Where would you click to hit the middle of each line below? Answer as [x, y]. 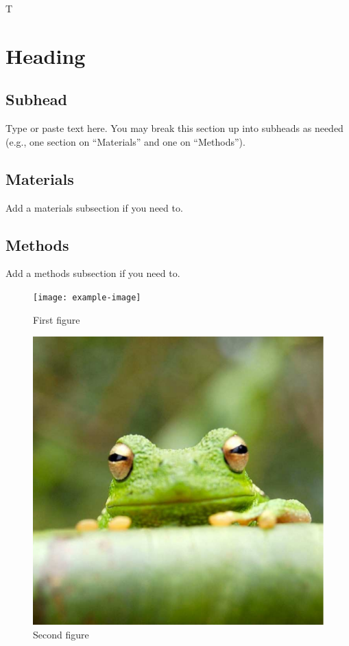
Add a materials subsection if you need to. [94, 207]
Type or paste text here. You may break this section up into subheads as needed [174, 128]
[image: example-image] [87, 297]
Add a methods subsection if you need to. [93, 273]
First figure [57, 319]
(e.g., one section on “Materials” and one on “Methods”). [125, 141]
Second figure [61, 634]
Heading [46, 55]
